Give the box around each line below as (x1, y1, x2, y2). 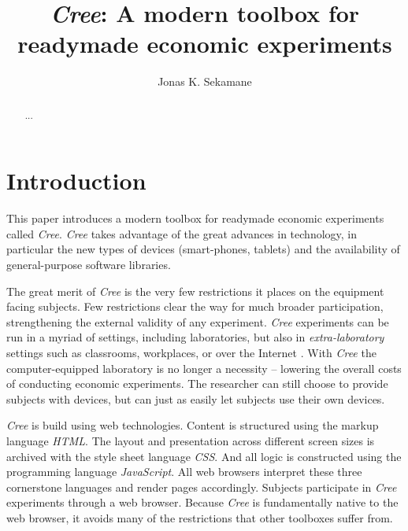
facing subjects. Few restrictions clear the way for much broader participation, (6, 298, 384, 315)
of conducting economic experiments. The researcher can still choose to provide (6, 375, 388, 392)
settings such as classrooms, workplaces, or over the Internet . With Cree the (6, 345, 376, 361)
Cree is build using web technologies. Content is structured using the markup (6, 417, 379, 433)
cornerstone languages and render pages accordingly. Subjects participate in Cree (6, 478, 397, 495)
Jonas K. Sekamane (158, 73, 252, 90)
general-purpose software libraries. (6, 256, 171, 273)
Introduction (6, 164, 147, 197)
